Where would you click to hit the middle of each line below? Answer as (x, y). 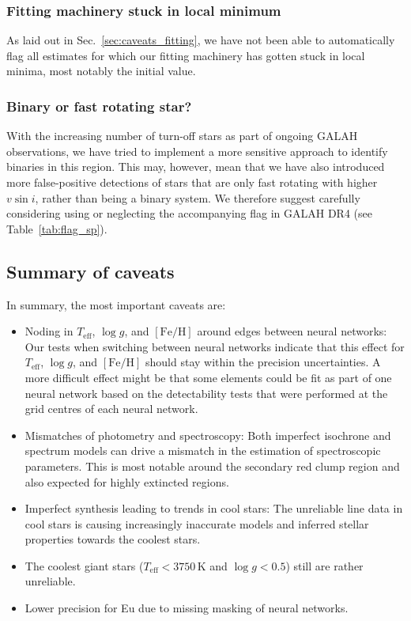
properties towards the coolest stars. (113, 539)
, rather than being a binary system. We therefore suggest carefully (198, 197)
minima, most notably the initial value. (101, 71)
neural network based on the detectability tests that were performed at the (206, 393)
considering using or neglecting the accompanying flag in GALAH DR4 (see (189, 213)
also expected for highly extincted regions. (127, 481)
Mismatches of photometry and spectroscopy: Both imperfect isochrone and (208, 435)
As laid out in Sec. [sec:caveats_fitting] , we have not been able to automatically (201, 40)
